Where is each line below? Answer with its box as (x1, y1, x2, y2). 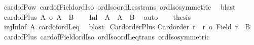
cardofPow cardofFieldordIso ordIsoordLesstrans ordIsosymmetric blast (4, 2, 236, 12)
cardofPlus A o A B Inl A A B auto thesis (4, 11, 191, 22)
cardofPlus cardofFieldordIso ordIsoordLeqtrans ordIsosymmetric (4, 31, 210, 41)
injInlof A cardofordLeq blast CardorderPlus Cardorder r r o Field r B (4, 21, 250, 32)
